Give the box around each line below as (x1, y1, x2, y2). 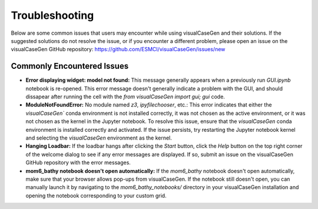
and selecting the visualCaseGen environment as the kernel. (25, 134, 172, 141)
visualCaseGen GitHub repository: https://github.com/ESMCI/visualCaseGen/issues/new (11, 46, 226, 53)
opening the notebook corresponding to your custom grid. (25, 192, 167, 199)
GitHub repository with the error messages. (25, 159, 131, 166)
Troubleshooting (11, 9, 94, 22)
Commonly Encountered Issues (11, 61, 129, 71)
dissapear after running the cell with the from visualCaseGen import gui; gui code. (25, 93, 225, 100)
